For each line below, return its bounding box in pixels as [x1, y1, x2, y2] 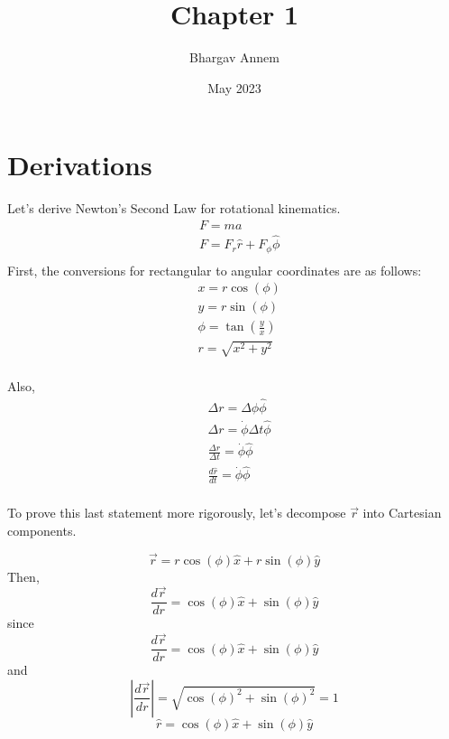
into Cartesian [362, 503, 442, 522]
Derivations [7, 146, 152, 183]
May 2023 [207, 78, 261, 97]
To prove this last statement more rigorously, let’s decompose [7, 503, 346, 522]
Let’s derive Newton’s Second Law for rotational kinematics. [7, 199, 341, 218]
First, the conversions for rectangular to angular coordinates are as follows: [7, 260, 422, 279]
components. [7, 520, 77, 539]
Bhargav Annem [189, 48, 279, 67]
